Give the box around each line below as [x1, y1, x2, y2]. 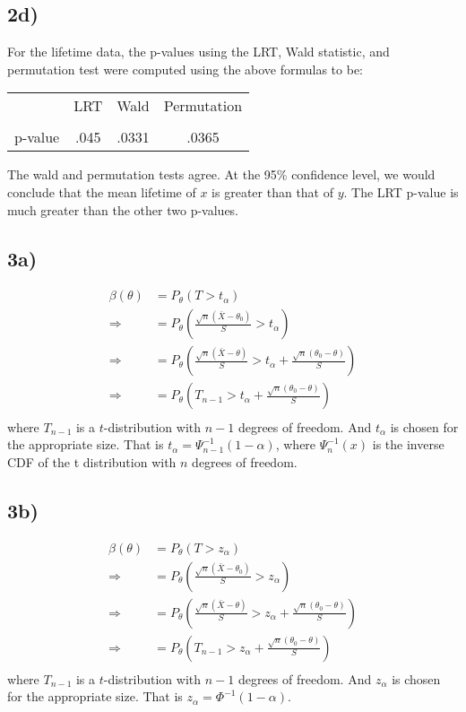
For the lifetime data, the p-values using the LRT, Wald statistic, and [7, 42, 390, 61]
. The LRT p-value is [343, 182, 459, 201]
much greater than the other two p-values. [7, 200, 239, 219]
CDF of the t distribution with [7, 452, 177, 471]
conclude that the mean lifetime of [7, 182, 196, 201]
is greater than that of [211, 182, 333, 201]
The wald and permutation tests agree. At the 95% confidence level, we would [7, 165, 436, 184]
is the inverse [372, 435, 444, 454]
